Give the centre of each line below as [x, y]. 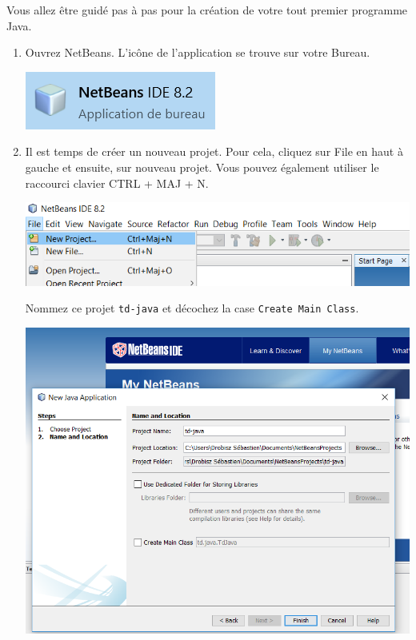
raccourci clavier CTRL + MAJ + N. [117, 183]
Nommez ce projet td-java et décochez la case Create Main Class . [192, 308]
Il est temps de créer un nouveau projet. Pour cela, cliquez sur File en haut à [214, 151]
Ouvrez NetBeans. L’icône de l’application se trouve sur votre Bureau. [198, 52]
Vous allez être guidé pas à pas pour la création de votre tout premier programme [207, 10]
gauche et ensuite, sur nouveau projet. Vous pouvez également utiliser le [202, 167]
